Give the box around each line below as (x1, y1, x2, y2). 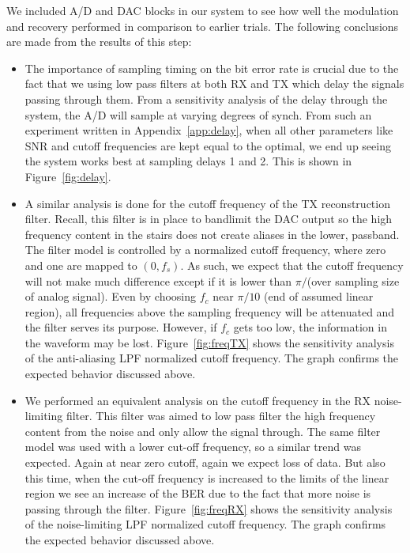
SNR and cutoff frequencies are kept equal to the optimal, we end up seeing (24, 137, 391, 153)
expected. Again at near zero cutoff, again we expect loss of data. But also (24, 454, 386, 471)
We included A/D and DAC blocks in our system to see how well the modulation (6, 2, 399, 18)
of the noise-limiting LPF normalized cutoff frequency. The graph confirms (24, 516, 386, 532)
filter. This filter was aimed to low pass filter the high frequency (66, 407, 376, 424)
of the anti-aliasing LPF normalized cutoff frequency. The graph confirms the (24, 350, 399, 366)
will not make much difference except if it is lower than (24, 272, 292, 289)
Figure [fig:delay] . (24, 168, 111, 184)
